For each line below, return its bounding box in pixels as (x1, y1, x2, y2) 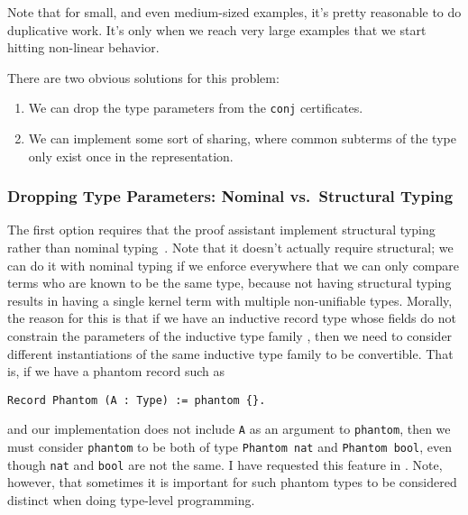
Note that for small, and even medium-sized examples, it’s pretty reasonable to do (7, 3, 462, 21)
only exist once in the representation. (28, 146, 234, 165)
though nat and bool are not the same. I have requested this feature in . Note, (7, 455, 443, 474)
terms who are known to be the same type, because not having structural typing (7, 273, 452, 292)
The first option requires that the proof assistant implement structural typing (7, 220, 436, 239)
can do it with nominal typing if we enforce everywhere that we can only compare (7, 255, 460, 274)
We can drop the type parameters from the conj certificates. (28, 98, 363, 117)
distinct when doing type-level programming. (7, 491, 255, 509)
